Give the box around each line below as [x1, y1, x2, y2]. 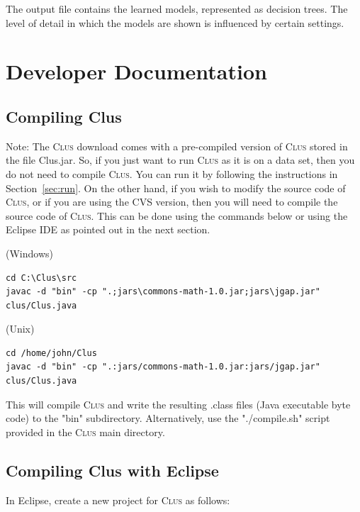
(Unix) [6, 321, 35, 336]
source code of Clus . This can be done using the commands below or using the [6, 208, 348, 223]
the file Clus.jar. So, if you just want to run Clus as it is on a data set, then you [6, 152, 355, 167]
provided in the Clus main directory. [6, 424, 165, 439]
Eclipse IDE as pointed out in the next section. [6, 222, 210, 237]
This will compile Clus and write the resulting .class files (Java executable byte [6, 396, 351, 411]
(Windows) [6, 245, 53, 260]
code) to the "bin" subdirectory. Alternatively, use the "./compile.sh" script [6, 411, 330, 425]
